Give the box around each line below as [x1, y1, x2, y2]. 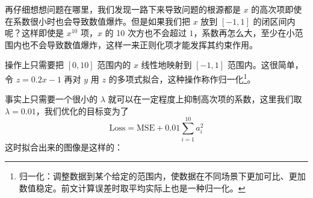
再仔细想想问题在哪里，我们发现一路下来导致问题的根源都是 [5, 3, 241, 15]
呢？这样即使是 [5, 26, 64, 39]
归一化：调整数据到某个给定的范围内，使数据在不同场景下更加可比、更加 [19, 170, 306, 182]
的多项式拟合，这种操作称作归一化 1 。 [108, 70, 256, 85]
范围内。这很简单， [227, 58, 303, 71]
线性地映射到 [141, 58, 192, 71]
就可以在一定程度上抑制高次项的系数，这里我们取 [108, 93, 302, 105]
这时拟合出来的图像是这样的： [5, 140, 123, 153]
